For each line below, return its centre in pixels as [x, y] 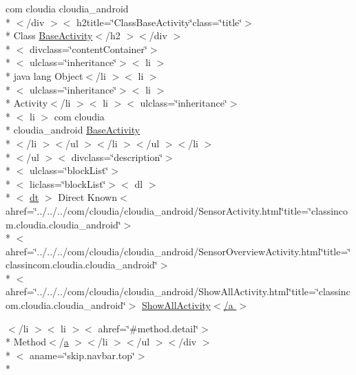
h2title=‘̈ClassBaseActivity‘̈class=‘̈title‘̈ [159, 22]
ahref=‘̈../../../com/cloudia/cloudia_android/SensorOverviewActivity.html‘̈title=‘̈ [178, 251]
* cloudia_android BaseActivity [73, 130]
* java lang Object [44, 75]
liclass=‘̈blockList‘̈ [67, 183]
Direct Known [88, 197]
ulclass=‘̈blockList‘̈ [69, 170]
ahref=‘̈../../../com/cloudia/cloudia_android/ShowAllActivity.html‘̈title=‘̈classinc [178, 291]
